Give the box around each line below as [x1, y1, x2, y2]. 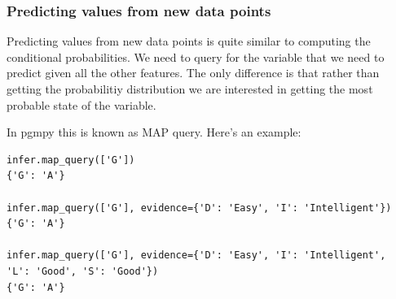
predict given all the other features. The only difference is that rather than [7, 64, 380, 81]
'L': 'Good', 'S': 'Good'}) [7, 265, 159, 277]
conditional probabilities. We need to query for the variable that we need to [7, 48, 385, 65]
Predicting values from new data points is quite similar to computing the [7, 32, 371, 50]
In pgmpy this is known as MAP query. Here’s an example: [7, 123, 301, 141]
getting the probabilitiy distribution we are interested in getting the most [7, 80, 373, 97]
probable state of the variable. [7, 96, 156, 113]
